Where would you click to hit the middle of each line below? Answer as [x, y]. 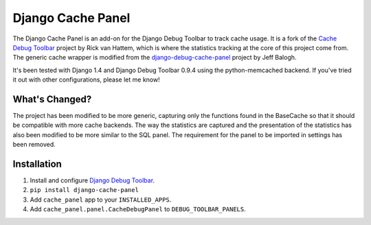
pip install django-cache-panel [84, 190]
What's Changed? [52, 99]
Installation [37, 164]
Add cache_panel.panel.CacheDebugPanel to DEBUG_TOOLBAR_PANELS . [138, 209]
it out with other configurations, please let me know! [87, 80]
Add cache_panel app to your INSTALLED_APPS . [101, 200]
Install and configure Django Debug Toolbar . [92, 180]
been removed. [34, 145]
